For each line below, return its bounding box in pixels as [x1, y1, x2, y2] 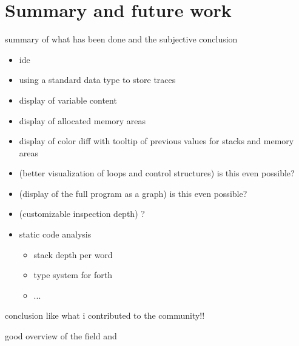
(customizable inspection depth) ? [19, 207, 145, 220]
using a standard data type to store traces [19, 73, 176, 86]
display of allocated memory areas [19, 114, 146, 127]
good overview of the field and [5, 330, 117, 342]
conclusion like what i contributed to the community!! [5, 309, 205, 322]
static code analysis [19, 228, 92, 241]
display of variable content [19, 93, 117, 106]
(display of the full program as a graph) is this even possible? [19, 187, 247, 199]
